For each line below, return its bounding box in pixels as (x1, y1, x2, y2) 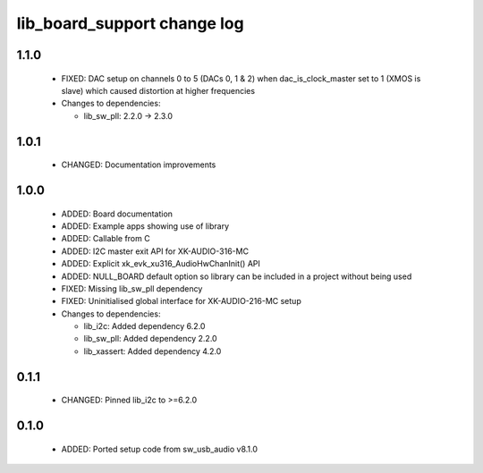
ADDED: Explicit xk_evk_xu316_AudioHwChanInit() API (61, 258, 261, 269)
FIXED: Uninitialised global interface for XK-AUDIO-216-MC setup (61, 296, 301, 307)
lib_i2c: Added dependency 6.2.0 (83, 321, 206, 332)
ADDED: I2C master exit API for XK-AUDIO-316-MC (61, 246, 250, 257)
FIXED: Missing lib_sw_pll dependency (61, 283, 203, 294)
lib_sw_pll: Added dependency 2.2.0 (83, 334, 218, 344)
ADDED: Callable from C (61, 233, 151, 244)
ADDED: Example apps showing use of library (61, 220, 230, 232)
